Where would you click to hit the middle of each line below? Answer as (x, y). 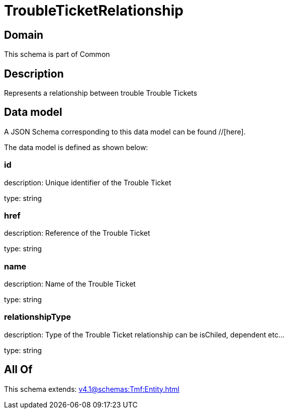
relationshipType (38, 317)
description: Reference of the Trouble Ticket (77, 233)
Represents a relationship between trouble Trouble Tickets (101, 93)
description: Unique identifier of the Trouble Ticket (88, 182)
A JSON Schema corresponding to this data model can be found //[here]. (125, 131)
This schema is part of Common (57, 54)
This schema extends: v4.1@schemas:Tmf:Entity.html (92, 389)
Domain (24, 35)
